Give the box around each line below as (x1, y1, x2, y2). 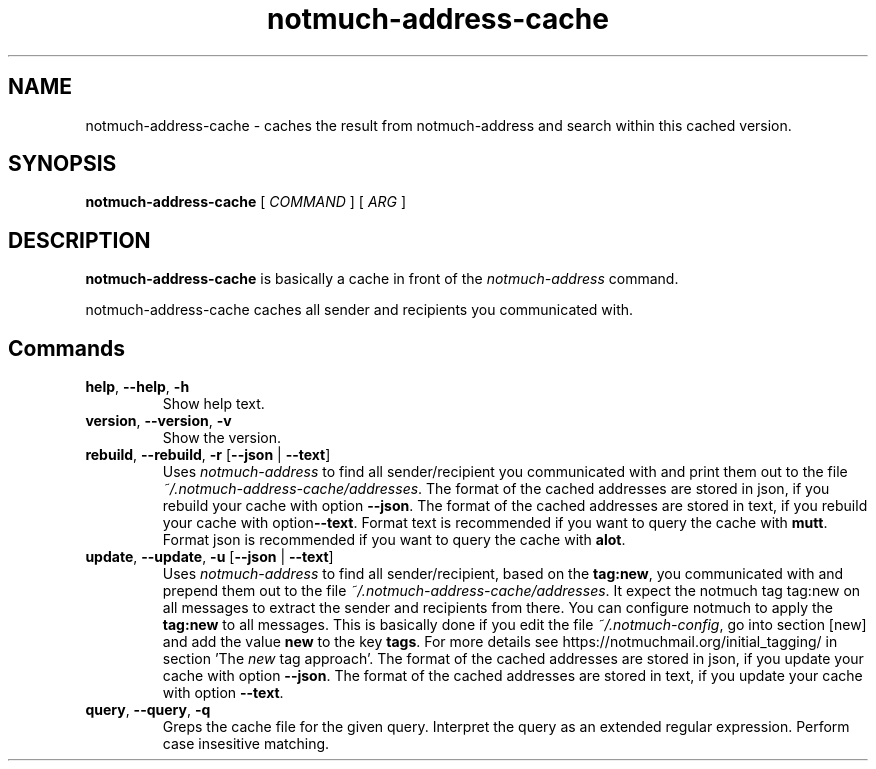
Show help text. (162, 395, 265, 413)
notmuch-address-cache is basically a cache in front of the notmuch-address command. (85, 270, 679, 288)
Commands (8, 335, 126, 361)
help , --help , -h (85, 378, 190, 396)
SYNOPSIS (8, 151, 117, 177)
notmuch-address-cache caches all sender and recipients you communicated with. (85, 301, 634, 319)
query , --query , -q (85, 701, 211, 719)
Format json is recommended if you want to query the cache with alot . (162, 531, 626, 549)
